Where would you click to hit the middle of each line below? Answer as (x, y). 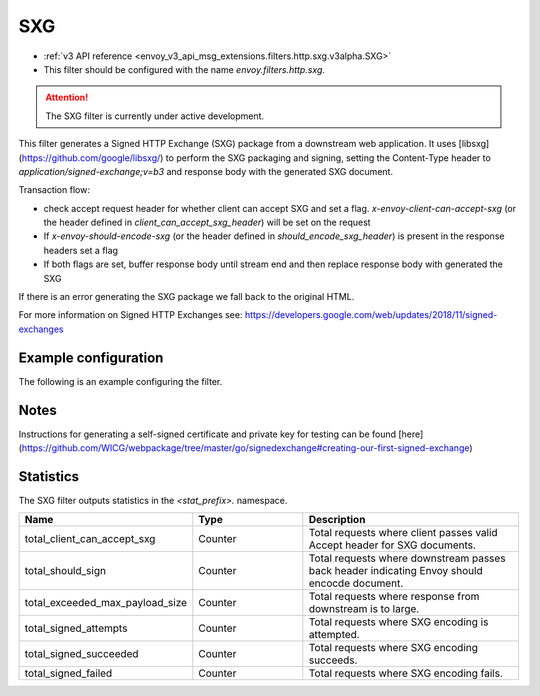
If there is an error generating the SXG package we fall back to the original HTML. (186, 297)
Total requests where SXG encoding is (398, 622)
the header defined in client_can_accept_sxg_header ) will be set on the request (207, 222)
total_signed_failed (68, 673)
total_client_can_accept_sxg (90, 539)
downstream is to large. (364, 609)
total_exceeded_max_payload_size (106, 603)
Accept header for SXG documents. (392, 545)
